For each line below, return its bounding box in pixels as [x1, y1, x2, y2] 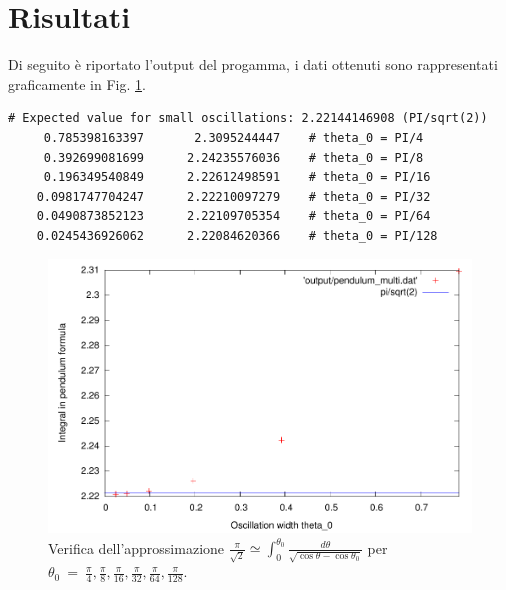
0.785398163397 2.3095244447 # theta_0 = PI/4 [43, 130, 424, 145]
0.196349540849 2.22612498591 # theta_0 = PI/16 [43, 170, 431, 185]
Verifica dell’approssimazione [48, 537, 225, 558]
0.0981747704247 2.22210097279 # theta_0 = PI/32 [36, 189, 431, 204]
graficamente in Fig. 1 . [8, 73, 146, 94]
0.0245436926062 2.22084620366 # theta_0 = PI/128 [36, 228, 438, 243]
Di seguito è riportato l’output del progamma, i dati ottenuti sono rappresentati [8, 54, 498, 75]
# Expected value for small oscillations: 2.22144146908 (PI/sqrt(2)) [8, 111, 488, 126]
